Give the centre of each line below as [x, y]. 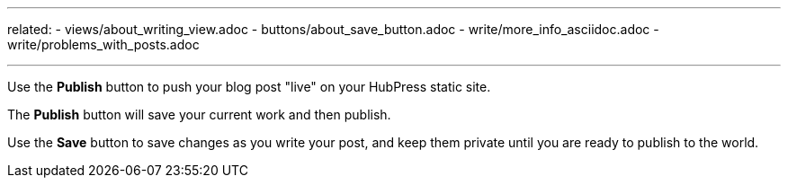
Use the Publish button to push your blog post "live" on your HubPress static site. [249, 87]
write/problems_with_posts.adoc [103, 44]
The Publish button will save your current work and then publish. [199, 115]
